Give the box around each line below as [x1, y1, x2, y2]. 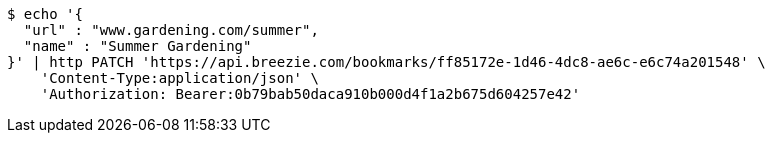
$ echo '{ [7, 6, 83, 22]
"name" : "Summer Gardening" [23, 38, 252, 54]
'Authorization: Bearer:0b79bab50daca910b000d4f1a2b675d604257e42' [40, 86, 581, 102]
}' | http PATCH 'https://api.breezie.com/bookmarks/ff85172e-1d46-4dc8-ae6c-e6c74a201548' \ [7, 54, 766, 70]
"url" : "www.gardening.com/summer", [23, 22, 319, 38]
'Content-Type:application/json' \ [40, 70, 319, 86]
